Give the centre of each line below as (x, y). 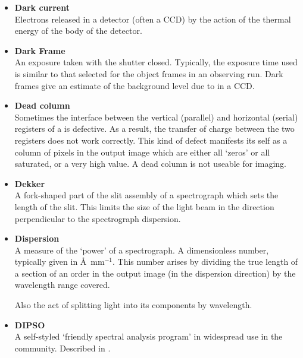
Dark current (42, 7)
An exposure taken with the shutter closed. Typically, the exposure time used (156, 62)
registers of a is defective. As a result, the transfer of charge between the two (154, 129)
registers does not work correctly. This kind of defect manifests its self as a (151, 140)
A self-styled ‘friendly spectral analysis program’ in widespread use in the (149, 336)
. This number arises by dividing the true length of (205, 262)
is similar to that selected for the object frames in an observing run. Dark (149, 73)
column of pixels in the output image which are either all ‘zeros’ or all (142, 152)
